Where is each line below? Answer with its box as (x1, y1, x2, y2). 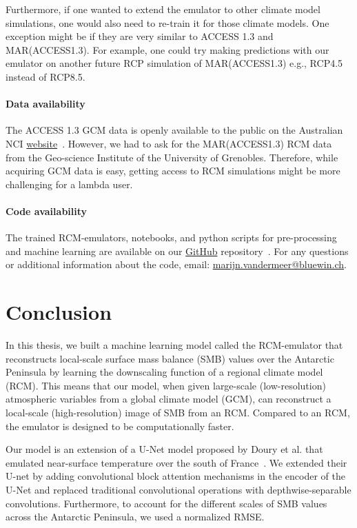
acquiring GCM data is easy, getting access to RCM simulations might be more (6, 163, 340, 178)
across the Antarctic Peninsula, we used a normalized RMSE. (6, 509, 265, 524)
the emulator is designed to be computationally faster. (6, 418, 234, 433)
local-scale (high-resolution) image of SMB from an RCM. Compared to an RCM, (6, 405, 350, 419)
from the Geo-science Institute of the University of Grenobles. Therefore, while (6, 150, 338, 164)
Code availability (6, 203, 88, 218)
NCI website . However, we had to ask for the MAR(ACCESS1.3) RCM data (6, 136, 332, 150)
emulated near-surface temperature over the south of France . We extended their (6, 455, 347, 469)
